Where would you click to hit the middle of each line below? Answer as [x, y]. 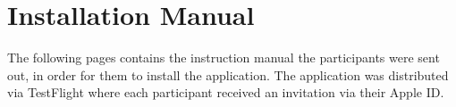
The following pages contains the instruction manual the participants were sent [224, 58]
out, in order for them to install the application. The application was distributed [228, 74]
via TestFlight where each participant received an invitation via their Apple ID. [226, 92]
